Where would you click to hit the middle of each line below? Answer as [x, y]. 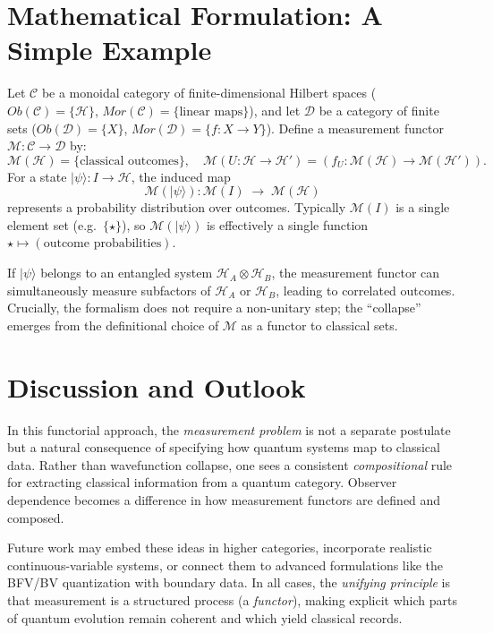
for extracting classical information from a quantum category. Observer [202, 482]
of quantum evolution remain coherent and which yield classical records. [205, 617]
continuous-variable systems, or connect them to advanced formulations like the [225, 565]
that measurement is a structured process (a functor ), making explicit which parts [232, 599]
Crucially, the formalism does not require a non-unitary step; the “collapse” [214, 308]
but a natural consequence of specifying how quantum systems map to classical [224, 447]
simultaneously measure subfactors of [109, 290]
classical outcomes [129, 161]
